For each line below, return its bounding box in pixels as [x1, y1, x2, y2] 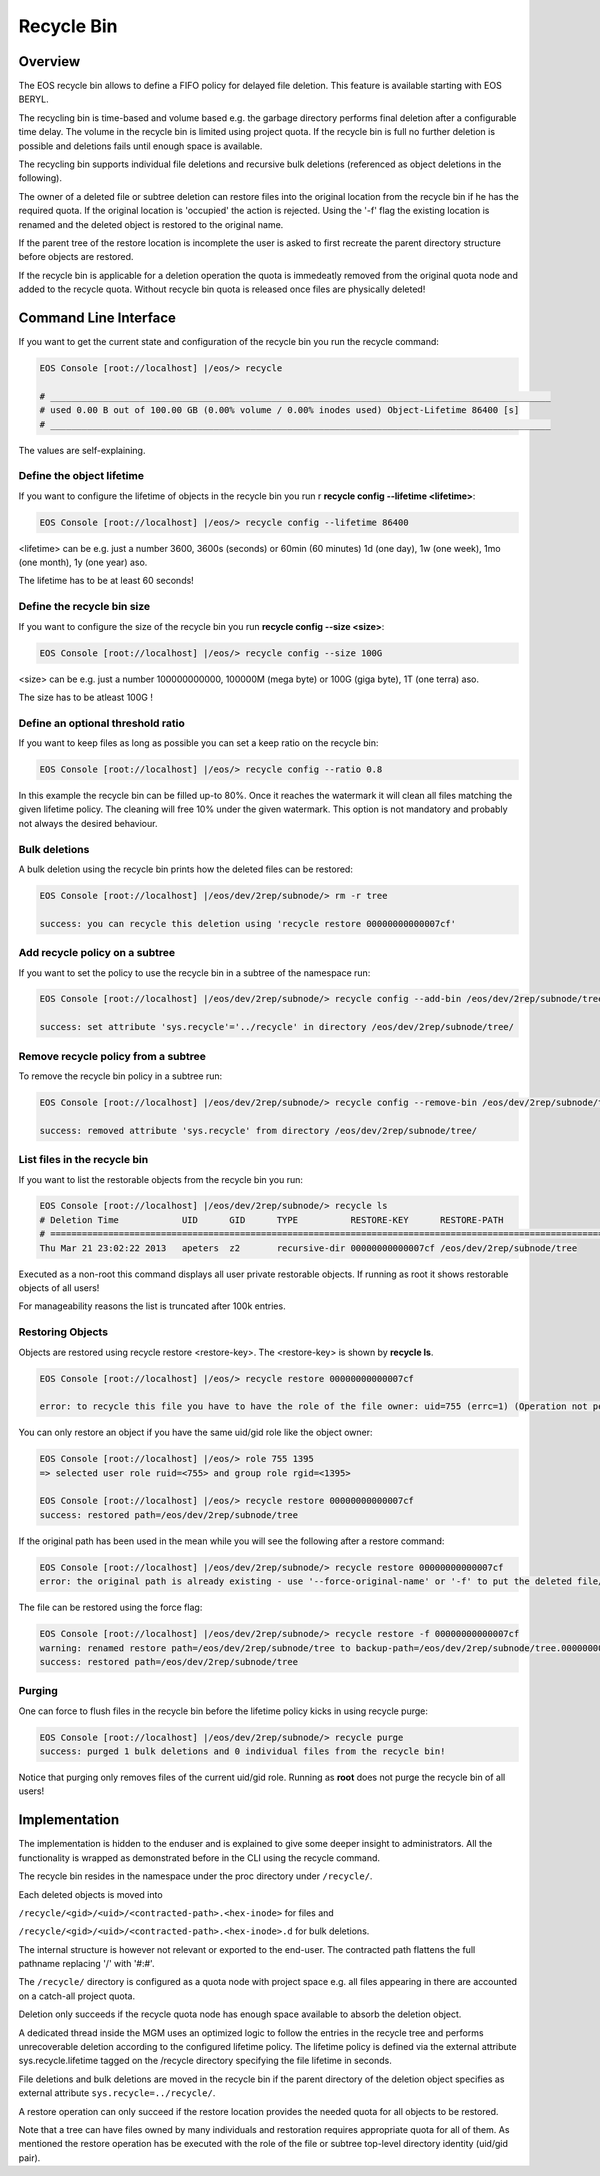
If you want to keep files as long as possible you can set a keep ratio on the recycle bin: [18, 737, 379, 749]
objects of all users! [18, 1282, 100, 1294]
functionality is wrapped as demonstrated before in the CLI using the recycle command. [18, 1851, 380, 1864]
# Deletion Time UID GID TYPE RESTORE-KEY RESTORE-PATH [39, 1214, 504, 1225]
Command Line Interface [18, 309, 177, 326]
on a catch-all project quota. [18, 1990, 135, 2002]
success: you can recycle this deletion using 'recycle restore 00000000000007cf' [39, 918, 457, 929]
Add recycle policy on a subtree [18, 946, 176, 960]
